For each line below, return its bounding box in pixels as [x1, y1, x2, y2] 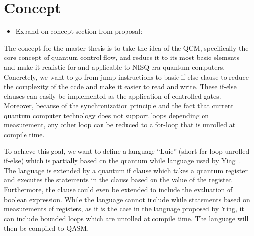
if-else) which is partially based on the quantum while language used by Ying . [4, 155, 241, 166]
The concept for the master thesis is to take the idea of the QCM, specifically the [4, 42, 249, 53]
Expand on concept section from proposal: [15, 26, 143, 36]
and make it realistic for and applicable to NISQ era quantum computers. [4, 61, 225, 72]
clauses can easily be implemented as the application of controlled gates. [4, 90, 221, 101]
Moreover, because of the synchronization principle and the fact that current [4, 100, 234, 111]
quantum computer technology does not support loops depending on [4, 110, 209, 120]
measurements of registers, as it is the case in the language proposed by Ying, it [4, 204, 244, 214]
